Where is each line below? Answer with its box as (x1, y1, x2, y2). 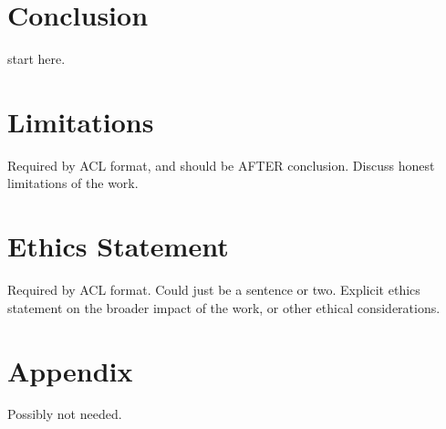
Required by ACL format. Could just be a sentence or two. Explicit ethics (7, 280, 420, 299)
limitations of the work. (7, 173, 139, 193)
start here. (7, 49, 66, 68)
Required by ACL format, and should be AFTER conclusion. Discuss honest (7, 155, 435, 174)
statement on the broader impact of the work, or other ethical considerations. (7, 298, 441, 317)
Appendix (7, 351, 133, 389)
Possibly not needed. (7, 404, 122, 424)
